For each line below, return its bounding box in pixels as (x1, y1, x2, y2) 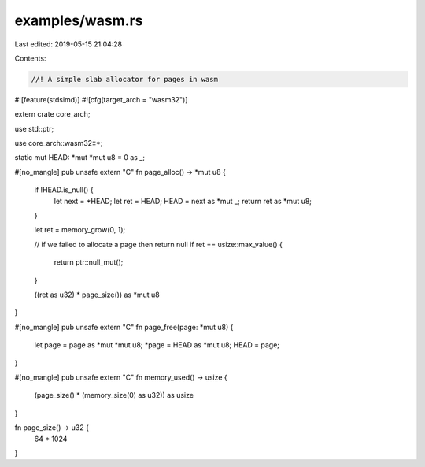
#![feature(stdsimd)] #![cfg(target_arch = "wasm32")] (14, 95, 188, 104)
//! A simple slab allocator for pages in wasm (31, 75, 218, 83)
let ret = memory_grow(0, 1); (34, 225, 126, 235)
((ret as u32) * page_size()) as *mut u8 (34, 290, 161, 299)
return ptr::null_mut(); (54, 258, 124, 267)
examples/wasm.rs (14, 12, 143, 29)
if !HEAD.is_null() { (34, 185, 94, 195)
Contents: (14, 54, 46, 63)
